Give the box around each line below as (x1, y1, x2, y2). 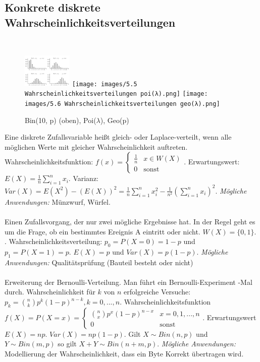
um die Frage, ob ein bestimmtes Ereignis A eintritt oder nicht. (5, 226, 200, 236)
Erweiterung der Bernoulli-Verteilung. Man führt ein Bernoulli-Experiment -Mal (5, 276, 252, 287)
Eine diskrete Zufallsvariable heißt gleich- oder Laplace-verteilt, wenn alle (5, 132, 232, 142)
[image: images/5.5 (72, 80, 137, 88)
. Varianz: (68, 173, 98, 184)
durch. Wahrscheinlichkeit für (5, 286, 95, 297)
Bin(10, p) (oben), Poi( (25, 114, 96, 125)
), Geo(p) (100, 114, 129, 125)
